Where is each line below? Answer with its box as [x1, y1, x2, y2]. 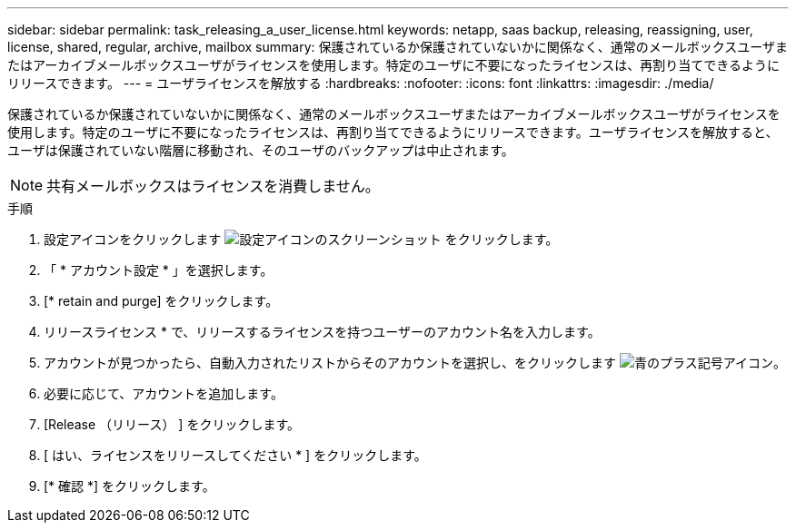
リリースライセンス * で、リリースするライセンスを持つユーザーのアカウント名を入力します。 [44, 324, 601, 339]
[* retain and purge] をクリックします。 [44, 293, 279, 309]
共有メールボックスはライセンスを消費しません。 [46, 177, 380, 195]
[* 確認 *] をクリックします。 [44, 478, 215, 494]
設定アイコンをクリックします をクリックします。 [44, 231, 559, 247]
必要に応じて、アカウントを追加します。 [44, 386, 284, 401]
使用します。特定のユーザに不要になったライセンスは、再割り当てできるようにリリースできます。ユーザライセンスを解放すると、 [7, 124, 779, 140]
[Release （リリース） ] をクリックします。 [44, 417, 300, 432]
